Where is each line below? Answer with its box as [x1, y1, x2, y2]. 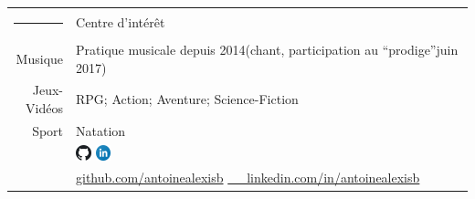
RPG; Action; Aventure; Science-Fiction [76, 89, 299, 109]
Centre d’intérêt [76, 13, 165, 32]
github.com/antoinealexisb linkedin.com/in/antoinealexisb [76, 168, 420, 187]
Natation [76, 120, 126, 140]
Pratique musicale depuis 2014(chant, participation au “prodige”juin [76, 40, 459, 58]
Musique [16, 48, 64, 68]
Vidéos [26, 99, 64, 118]
